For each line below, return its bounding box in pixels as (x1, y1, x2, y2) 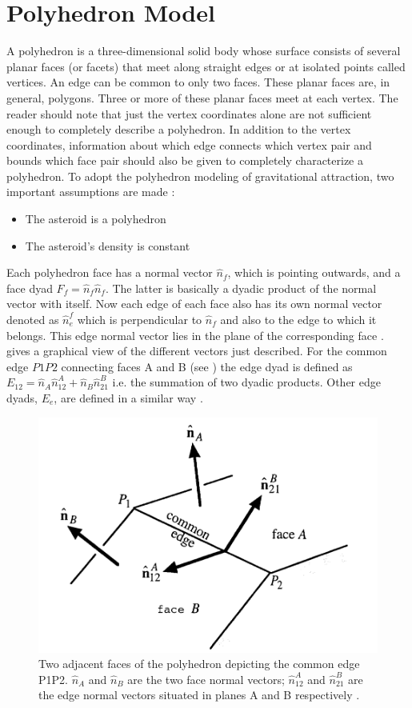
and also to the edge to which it (220, 311, 377, 328)
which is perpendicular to (77, 311, 202, 328)
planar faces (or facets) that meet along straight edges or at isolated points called (6, 58, 406, 74)
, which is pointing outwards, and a (227, 264, 401, 281)
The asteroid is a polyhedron (25, 210, 166, 227)
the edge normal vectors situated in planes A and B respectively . (38, 686, 360, 703)
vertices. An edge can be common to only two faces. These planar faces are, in (6, 74, 390, 90)
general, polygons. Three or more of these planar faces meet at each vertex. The (6, 89, 398, 106)
